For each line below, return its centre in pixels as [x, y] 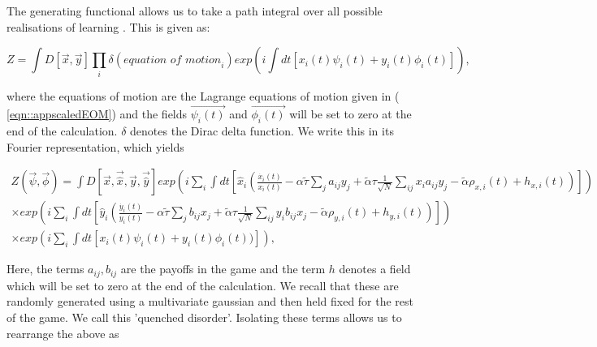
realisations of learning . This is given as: [108, 26]
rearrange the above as [63, 333]
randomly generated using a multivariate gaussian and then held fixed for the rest [210, 301]
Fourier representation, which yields [95, 146]
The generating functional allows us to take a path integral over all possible [195, 11]
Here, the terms [45, 269]
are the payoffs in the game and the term [223, 269]
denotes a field [375, 269]
